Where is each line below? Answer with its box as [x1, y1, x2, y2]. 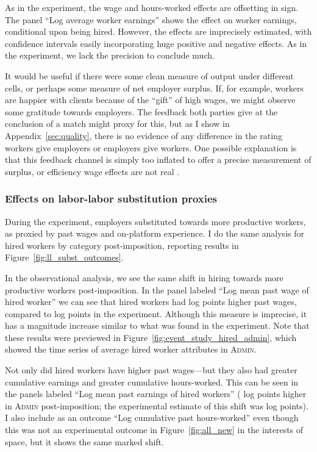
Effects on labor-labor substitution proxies [5, 191, 217, 206]
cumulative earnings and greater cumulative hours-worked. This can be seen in [5, 375, 299, 388]
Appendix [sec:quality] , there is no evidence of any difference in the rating [5, 129, 282, 142]
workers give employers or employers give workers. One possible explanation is [5, 141, 297, 154]
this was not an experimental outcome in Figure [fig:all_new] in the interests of [5, 423, 304, 436]
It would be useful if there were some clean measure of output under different [5, 69, 294, 82]
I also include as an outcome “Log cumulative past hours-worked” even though [5, 411, 299, 424]
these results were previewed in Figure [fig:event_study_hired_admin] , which [5, 331, 297, 343]
